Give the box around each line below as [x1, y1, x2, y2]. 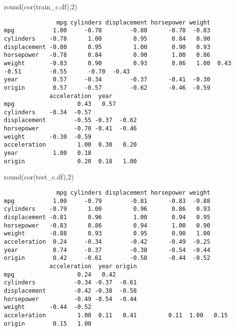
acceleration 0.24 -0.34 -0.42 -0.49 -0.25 [4, 238, 211, 245]
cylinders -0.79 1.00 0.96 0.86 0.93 [4, 205, 211, 213]
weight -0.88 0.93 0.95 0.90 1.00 [4, 230, 211, 237]
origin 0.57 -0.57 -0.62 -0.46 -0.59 [4, 84, 211, 91]
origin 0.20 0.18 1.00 [4, 157, 137, 165]
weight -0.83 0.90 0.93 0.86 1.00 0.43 [4, 59, 232, 67]
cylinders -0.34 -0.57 [4, 108, 91, 116]
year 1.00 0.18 [4, 150, 91, 157]
